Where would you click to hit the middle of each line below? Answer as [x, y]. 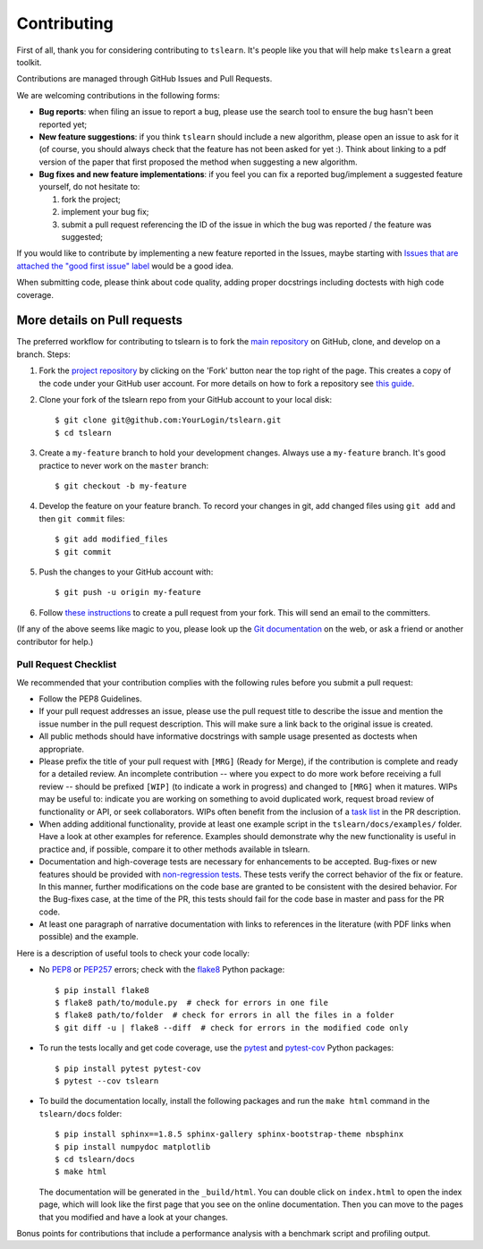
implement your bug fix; [105, 212]
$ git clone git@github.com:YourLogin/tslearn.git [168, 420]
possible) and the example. [89, 937]
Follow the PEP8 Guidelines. [90, 699]
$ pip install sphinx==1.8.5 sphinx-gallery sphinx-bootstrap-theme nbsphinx [229, 1134]
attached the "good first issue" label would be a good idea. [125, 266]
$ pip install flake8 [102, 990]
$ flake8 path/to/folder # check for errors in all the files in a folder [225, 1015]
